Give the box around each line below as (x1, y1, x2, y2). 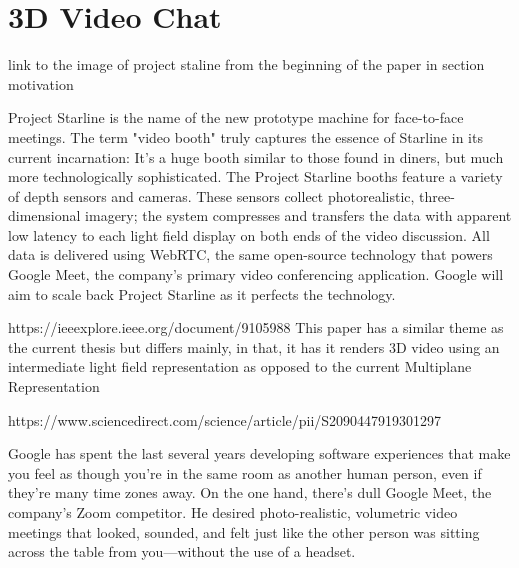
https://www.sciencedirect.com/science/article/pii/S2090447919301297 (8, 409, 442, 430)
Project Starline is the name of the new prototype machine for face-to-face (8, 107, 464, 128)
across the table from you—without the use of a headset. (8, 541, 356, 562)
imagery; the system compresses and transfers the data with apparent (85, 205, 512, 226)
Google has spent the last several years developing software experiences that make (8, 443, 511, 464)
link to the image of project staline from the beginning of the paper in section (8, 54, 485, 75)
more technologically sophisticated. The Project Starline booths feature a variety (8, 166, 503, 187)
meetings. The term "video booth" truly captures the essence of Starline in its (8, 126, 483, 147)
